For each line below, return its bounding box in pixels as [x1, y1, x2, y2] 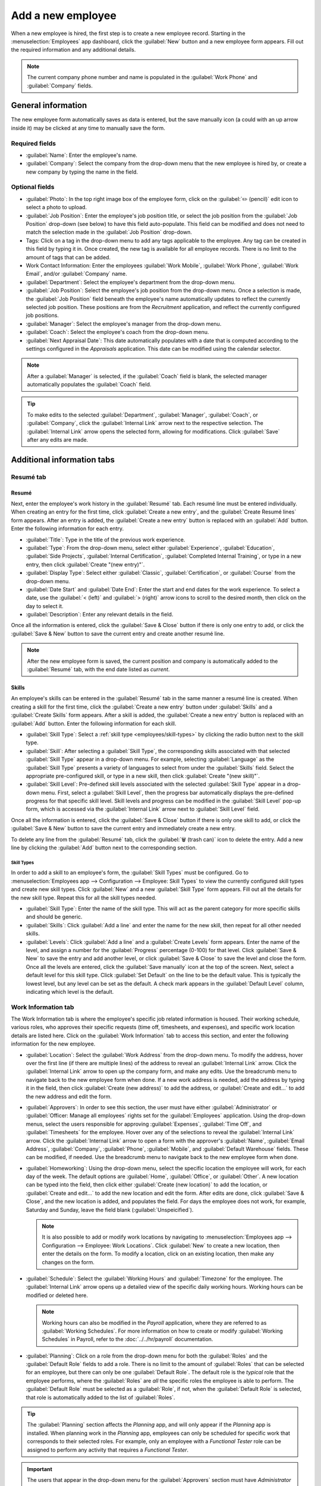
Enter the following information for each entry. [11, 525, 124, 532]
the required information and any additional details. [11, 46, 136, 53]
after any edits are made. [27, 436, 89, 443]
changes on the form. [42, 1258, 95, 1265]
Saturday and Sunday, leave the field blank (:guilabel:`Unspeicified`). [26, 1206, 194, 1213]
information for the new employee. [11, 1040, 96, 1047]
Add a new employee [11, 9, 117, 22]
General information [11, 100, 87, 111]
